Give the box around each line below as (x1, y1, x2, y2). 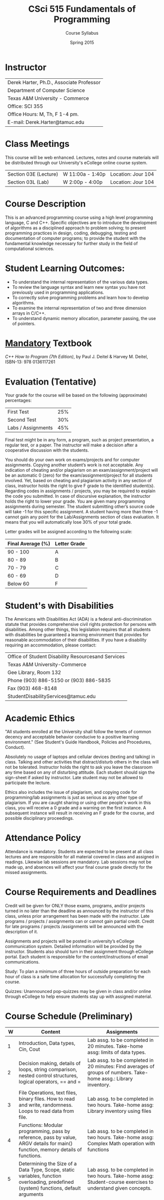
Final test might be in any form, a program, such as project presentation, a (5, 437, 154, 443)
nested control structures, (19, 1072, 78, 1079)
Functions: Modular (19, 1122, 63, 1129)
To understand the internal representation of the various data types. (12, 279, 149, 285)
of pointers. (12, 321, 36, 326)
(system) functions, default (19, 1185, 81, 1192)
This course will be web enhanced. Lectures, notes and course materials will (5, 154, 159, 160)
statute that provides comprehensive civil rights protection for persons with (5, 622, 157, 627)
